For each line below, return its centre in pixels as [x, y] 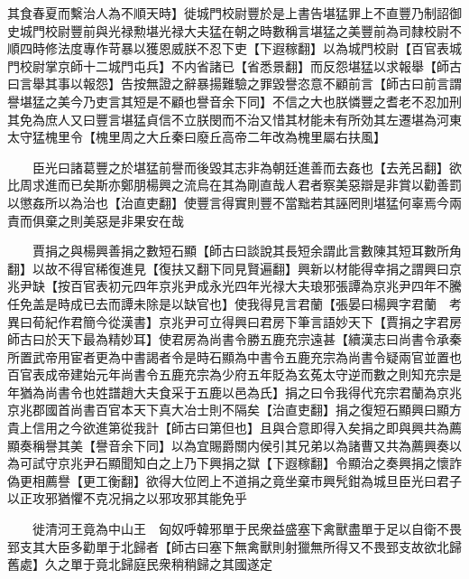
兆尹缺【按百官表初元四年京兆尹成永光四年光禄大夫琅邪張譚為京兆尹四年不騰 [234, 286]
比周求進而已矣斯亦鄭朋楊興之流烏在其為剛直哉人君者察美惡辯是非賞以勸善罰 [234, 185]
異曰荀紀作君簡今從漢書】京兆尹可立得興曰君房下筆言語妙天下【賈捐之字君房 [234, 321]
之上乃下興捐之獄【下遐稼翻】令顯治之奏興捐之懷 [303, 463]
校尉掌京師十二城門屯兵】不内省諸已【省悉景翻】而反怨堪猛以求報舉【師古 [240, 65]
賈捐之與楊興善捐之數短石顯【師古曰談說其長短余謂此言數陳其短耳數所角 [247, 251]
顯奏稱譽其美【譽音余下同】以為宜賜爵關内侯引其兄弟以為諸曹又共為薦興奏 [228, 445]
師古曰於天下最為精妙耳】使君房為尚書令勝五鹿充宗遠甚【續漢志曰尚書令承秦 [234, 339]
